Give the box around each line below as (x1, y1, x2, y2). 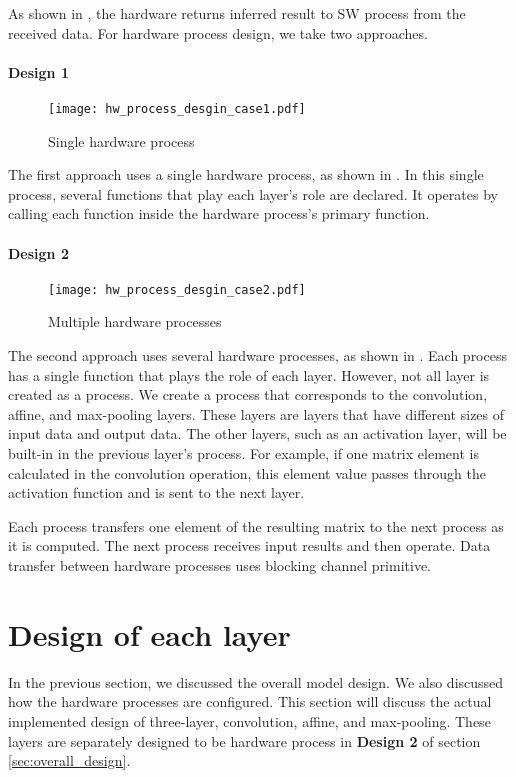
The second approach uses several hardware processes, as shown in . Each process (8, 345, 507, 366)
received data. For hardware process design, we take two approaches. (8, 22, 428, 43)
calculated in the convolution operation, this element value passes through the (8, 462, 486, 483)
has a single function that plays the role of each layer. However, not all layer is (8, 364, 490, 385)
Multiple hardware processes (48, 311, 222, 332)
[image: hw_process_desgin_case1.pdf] (48, 101, 306, 116)
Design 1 (8, 61, 69, 82)
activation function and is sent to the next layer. (8, 482, 305, 503)
